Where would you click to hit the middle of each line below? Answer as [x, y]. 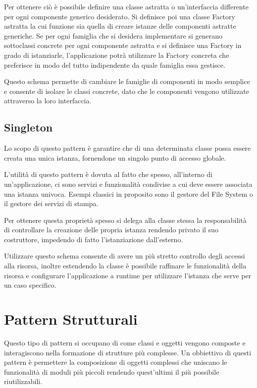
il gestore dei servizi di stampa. [51, 203]
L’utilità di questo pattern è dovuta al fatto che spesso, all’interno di [108, 174]
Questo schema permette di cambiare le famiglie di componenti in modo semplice [127, 81]
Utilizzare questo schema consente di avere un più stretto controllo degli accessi [125, 256]
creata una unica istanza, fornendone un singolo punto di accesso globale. [115, 157]
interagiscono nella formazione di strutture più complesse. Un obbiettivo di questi [128, 352]
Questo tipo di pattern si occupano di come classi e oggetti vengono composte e [125, 342]
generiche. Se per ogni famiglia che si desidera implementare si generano [113, 35]
